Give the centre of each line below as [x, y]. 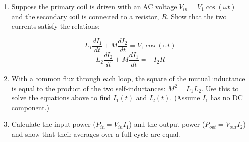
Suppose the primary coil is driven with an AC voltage [94, 6]
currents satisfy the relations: [55, 26]
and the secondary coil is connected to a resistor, [85, 16]
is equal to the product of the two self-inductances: [89, 88]
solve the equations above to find [61, 98]
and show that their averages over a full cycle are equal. [96, 133]
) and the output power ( [167, 124]
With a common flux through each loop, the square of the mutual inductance [128, 78]
